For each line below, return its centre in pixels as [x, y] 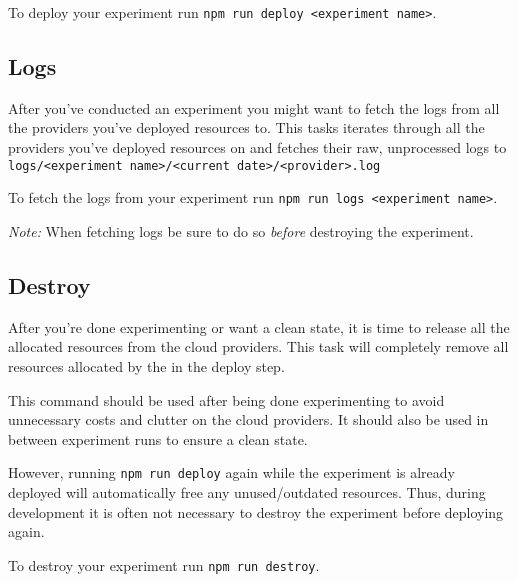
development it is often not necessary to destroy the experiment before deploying [256, 511]
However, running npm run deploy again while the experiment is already [231, 472]
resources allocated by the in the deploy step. [146, 365]
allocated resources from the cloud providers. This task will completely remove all [258, 346]
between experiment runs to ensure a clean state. [158, 438]
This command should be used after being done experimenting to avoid [226, 399]
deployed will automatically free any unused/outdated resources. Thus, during [247, 491]
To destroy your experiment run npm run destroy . [164, 564]
